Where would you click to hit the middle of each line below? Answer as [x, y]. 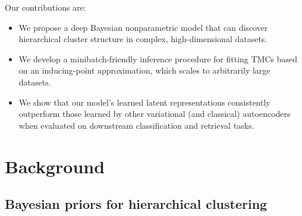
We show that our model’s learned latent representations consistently [144, 102]
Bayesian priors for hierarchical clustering [136, 204]
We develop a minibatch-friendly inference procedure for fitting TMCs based [158, 58]
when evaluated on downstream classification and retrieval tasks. [136, 125]
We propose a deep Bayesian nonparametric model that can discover [143, 27]
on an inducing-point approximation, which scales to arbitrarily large [144, 70]
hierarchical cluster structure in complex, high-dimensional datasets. [143, 39]
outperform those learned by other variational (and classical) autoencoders [155, 114]
